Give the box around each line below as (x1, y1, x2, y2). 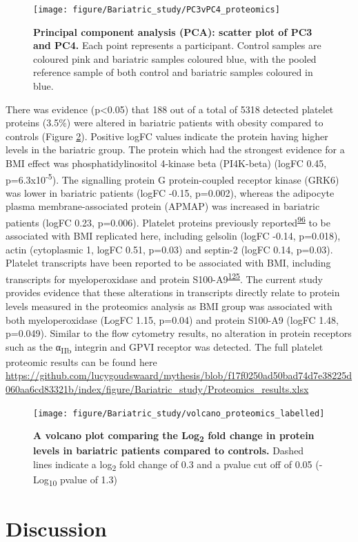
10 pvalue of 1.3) (48, 472, 117, 488)
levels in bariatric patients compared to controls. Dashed (33, 443, 304, 458)
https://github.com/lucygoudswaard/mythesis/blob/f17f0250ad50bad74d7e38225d (6, 368, 352, 383)
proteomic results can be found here (6, 354, 157, 369)
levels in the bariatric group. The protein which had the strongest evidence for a (6, 142, 345, 157)
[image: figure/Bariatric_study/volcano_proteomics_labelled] (33, 408, 325, 418)
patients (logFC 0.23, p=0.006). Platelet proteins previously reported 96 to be (6, 213, 330, 229)
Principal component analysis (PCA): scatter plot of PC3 (33, 24, 312, 39)
